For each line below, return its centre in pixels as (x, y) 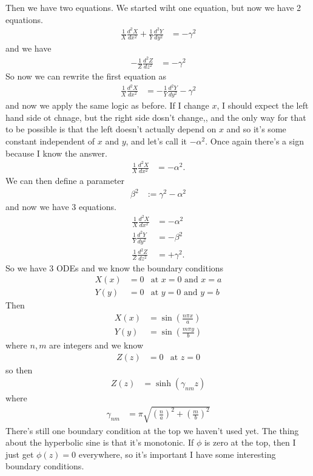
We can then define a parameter (65, 181)
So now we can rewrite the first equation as (86, 76)
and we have (29, 48)
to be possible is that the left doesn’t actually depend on (111, 129)
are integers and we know (96, 345)
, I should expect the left (263, 105)
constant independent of (50, 141)
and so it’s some (256, 129)
